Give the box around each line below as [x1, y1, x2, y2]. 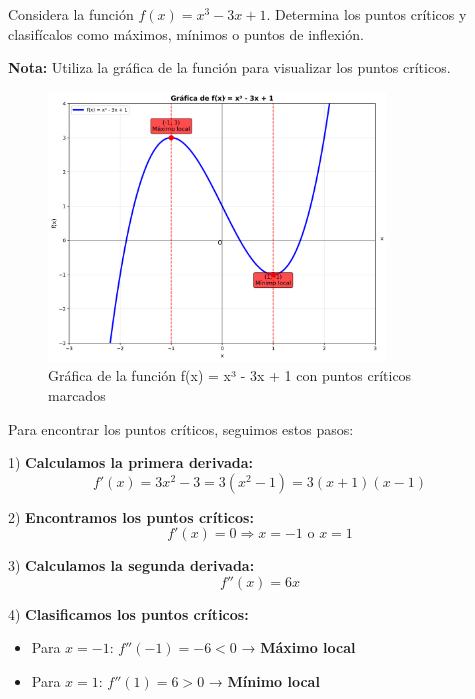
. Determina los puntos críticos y [266, 4, 467, 24]
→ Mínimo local [208, 671, 320, 692]
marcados [48, 384, 106, 405]
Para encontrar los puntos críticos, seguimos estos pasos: [8, 418, 354, 439]
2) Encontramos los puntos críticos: [8, 506, 254, 527]
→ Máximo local [241, 637, 356, 658]
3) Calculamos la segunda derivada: [8, 555, 255, 576]
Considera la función [8, 4, 134, 24]
